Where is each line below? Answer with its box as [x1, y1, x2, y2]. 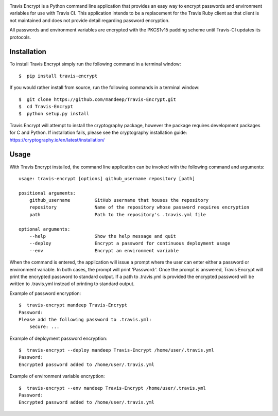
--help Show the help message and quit [29, 233, 176, 239]
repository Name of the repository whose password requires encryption [29, 204, 250, 211]
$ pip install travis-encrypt [19, 73, 98, 79]
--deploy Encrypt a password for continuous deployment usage [29, 240, 231, 247]
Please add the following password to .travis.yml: [19, 317, 152, 322]
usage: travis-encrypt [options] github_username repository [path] [19, 176, 195, 181]
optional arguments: [19, 226, 71, 232]
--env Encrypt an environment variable [29, 248, 179, 253]
